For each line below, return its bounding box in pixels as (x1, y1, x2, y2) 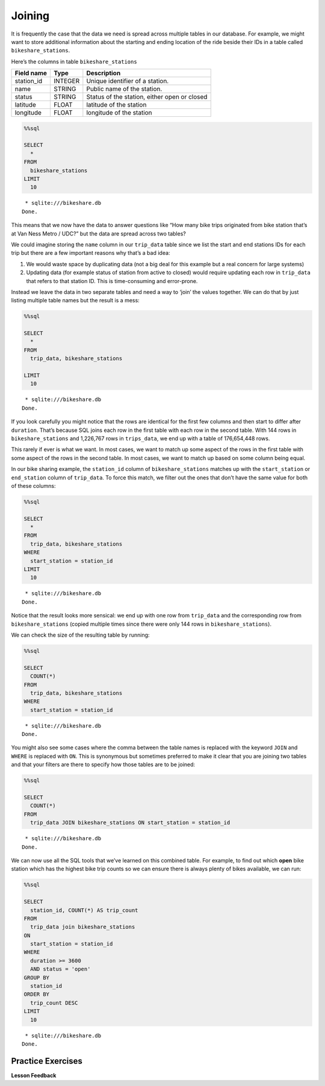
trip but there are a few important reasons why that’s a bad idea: (11, 249, 170, 257)
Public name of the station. (86, 85, 162, 93)
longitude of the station (86, 108, 153, 117)
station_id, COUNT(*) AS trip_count (30, 907, 138, 914)
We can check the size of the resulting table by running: (11, 631, 150, 638)
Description (86, 69, 121, 78)
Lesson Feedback (11, 1072, 57, 1079)
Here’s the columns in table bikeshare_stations (11, 58, 138, 65)
